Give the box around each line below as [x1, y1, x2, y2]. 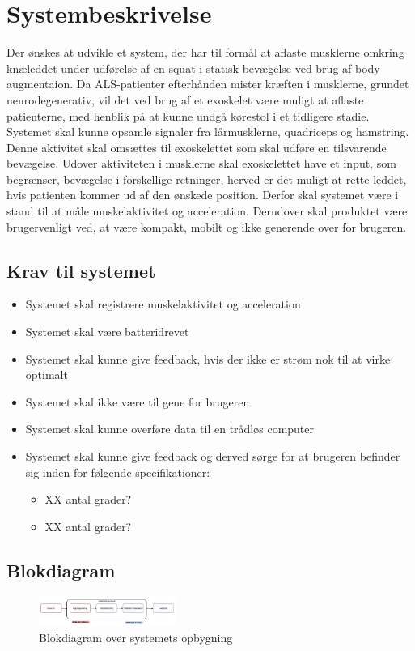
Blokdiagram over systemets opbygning [39, 628, 233, 645]
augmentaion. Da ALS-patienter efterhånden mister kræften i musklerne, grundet [6, 75, 409, 92]
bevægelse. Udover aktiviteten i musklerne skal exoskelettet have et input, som [6, 155, 396, 172]
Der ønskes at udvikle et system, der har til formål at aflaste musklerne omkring [6, 44, 404, 61]
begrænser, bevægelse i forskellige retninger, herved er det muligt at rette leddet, [6, 170, 407, 187]
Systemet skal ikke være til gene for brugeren [25, 393, 250, 410]
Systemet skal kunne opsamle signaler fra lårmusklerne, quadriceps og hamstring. [6, 123, 409, 140]
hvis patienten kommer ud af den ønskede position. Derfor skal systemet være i [6, 186, 399, 203]
